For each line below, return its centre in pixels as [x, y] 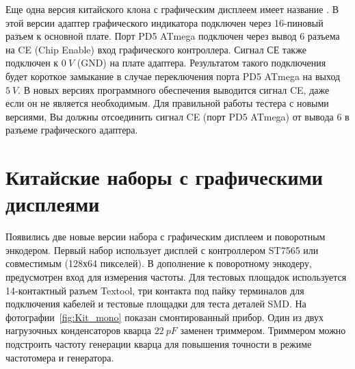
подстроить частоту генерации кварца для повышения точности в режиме [159, 344]
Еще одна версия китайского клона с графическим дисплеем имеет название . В [172, 9]
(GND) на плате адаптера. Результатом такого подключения [201, 63]
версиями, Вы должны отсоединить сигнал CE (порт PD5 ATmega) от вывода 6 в [177, 116]
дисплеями [53, 204]
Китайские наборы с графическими [164, 177]
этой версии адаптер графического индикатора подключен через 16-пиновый [165, 22]
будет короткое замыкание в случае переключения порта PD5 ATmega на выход [173, 76]
